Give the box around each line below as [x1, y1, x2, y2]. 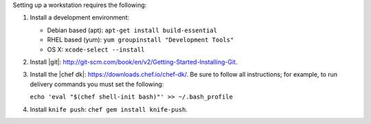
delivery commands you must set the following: [30, 79, 164, 88]
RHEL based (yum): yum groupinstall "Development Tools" [47, 36, 234, 44]
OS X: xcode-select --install [47, 45, 145, 53]
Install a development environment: [30, 14, 130, 22]
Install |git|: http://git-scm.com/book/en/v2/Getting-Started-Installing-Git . [30, 58, 238, 66]
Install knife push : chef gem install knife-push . [30, 105, 188, 113]
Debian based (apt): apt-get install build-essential [47, 26, 218, 34]
